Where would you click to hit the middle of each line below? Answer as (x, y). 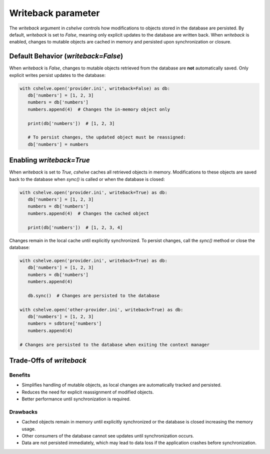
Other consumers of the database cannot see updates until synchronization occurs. (108, 436)
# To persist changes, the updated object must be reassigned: (107, 137)
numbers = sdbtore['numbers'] (65, 323)
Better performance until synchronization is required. (76, 399)
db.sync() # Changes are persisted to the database (94, 295)
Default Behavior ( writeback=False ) (66, 56)
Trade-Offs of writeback (48, 361)
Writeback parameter (54, 13)
